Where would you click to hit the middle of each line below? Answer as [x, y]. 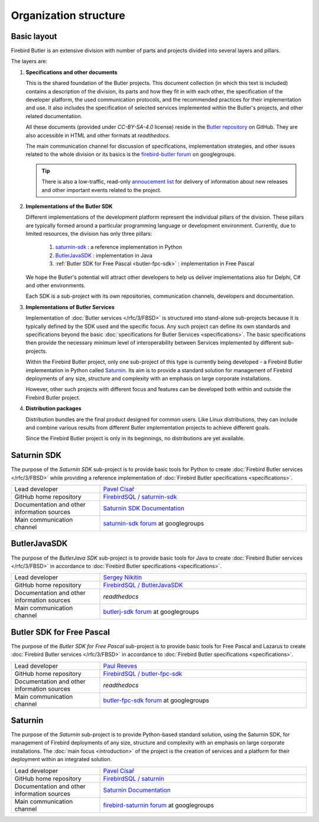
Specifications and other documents [71, 72]
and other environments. [56, 285]
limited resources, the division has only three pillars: [89, 234]
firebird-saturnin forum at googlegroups [159, 805]
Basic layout [34, 36]
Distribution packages [54, 408]
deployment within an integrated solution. [61, 759]
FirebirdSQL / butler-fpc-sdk [143, 674]
